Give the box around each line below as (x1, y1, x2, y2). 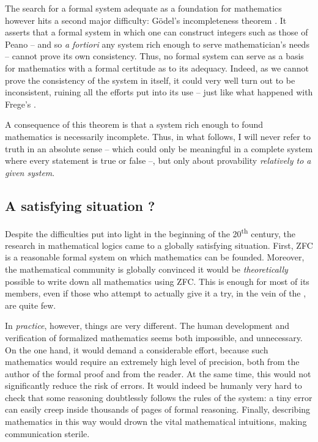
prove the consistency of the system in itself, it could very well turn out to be (5, 73, 295, 86)
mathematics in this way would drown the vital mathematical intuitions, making (5, 415, 307, 428)
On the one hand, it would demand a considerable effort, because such (5, 343, 268, 356)
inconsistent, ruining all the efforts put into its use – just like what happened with (5, 86, 313, 98)
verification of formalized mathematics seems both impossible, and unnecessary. (5, 331, 303, 344)
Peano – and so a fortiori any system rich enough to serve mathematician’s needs (5, 37, 309, 50)
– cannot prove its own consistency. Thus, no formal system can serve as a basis (5, 50, 304, 62)
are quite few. (5, 298, 56, 311)
